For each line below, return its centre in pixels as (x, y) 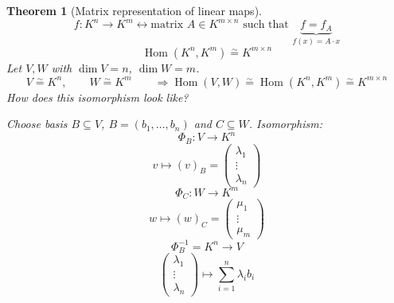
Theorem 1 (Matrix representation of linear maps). (134, 10)
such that (266, 25)
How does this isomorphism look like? (98, 97)
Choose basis (37, 124)
